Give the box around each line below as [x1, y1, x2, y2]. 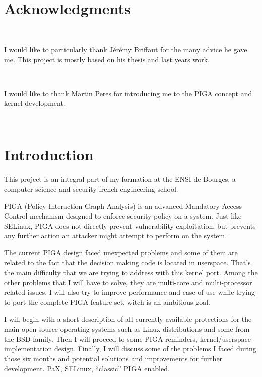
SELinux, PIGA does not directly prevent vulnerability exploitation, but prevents [4, 220, 256, 231]
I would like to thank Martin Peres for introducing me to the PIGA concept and [4, 88, 252, 98]
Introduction [4, 144, 94, 165]
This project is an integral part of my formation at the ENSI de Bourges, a [4, 174, 236, 184]
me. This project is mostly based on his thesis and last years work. [4, 54, 210, 65]
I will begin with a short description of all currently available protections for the [4, 313, 252, 324]
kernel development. [4, 98, 65, 109]
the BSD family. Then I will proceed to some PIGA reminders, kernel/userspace [4, 333, 251, 344]
